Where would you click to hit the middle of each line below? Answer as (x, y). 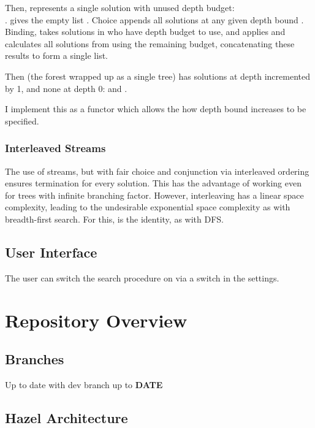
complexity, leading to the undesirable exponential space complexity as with (148, 207)
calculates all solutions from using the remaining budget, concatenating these (150, 43)
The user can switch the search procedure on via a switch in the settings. (142, 277)
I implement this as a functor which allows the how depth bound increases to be (156, 109)
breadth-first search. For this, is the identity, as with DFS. (114, 219)
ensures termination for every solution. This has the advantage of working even (153, 183)
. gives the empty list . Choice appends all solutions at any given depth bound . (154, 19)
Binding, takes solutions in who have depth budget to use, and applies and (145, 32)
